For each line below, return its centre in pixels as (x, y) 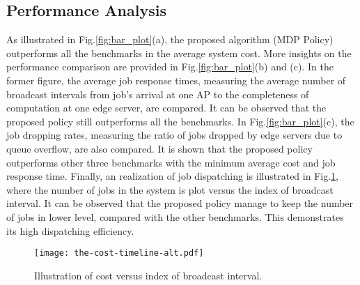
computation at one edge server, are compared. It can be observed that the (166, 108)
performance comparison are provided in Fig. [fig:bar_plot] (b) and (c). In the (170, 67)
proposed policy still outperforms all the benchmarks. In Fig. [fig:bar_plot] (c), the (180, 121)
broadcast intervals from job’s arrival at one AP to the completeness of (158, 94)
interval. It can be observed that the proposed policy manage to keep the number (180, 203)
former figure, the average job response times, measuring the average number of (176, 80)
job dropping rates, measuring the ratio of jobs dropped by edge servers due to (174, 135)
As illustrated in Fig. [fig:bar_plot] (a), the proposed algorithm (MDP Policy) (170, 39)
